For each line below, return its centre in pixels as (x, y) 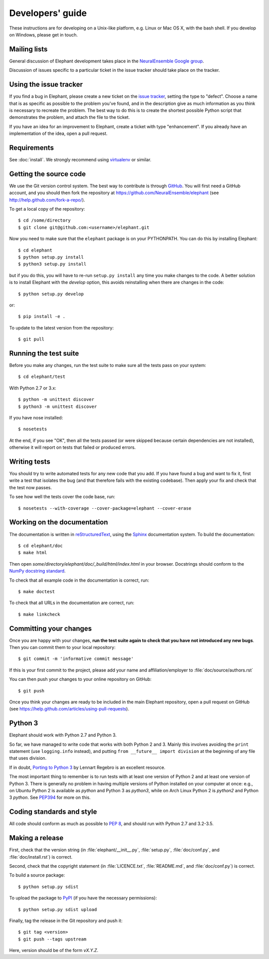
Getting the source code (48, 174)
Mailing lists (28, 49)
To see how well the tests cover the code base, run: (62, 497)
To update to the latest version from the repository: (62, 327)
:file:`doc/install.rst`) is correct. (41, 857)
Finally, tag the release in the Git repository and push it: (66, 921)
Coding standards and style (53, 812)
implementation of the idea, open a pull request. (59, 134)
